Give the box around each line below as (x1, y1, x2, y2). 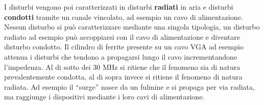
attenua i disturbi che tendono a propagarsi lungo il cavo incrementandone (4, 51, 237, 62)
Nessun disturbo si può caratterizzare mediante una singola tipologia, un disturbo (4, 21, 260, 32)
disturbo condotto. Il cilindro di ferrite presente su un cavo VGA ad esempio (4, 41, 244, 52)
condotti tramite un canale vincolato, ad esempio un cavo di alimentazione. (4, 11, 243, 22)
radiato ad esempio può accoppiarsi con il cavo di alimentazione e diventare (4, 31, 240, 42)
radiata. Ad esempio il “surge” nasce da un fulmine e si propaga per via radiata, (4, 81, 255, 92)
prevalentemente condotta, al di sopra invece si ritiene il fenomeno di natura (4, 71, 243, 82)
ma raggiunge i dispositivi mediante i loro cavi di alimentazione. (4, 91, 205, 102)
